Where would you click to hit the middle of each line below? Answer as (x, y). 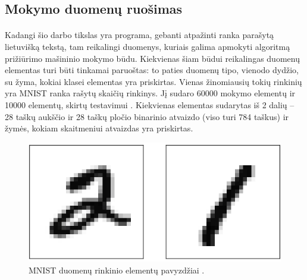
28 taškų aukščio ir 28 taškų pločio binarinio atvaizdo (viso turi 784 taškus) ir (147, 116)
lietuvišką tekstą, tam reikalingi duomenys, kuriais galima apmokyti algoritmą (148, 46)
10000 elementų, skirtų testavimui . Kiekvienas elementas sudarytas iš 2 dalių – (150, 104)
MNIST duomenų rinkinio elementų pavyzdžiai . (117, 270)
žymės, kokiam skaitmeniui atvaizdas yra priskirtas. (99, 128)
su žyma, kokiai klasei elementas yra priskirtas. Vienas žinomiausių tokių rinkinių (153, 81)
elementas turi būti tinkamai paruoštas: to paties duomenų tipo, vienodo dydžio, (152, 70)
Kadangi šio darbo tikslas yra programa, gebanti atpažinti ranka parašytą (140, 35)
